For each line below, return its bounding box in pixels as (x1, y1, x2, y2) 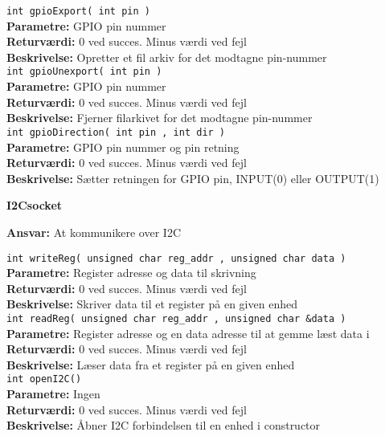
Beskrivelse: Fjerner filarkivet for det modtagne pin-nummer (6, 109, 313, 126)
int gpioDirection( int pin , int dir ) (6, 126, 226, 138)
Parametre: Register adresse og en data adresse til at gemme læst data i (6, 324, 370, 341)
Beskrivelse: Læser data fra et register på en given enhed (6, 356, 295, 373)
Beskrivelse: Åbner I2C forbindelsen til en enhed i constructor (6, 417, 321, 434)
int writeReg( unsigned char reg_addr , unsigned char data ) (6, 252, 346, 264)
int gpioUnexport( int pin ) (6, 66, 162, 78)
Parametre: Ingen (6, 385, 100, 402)
